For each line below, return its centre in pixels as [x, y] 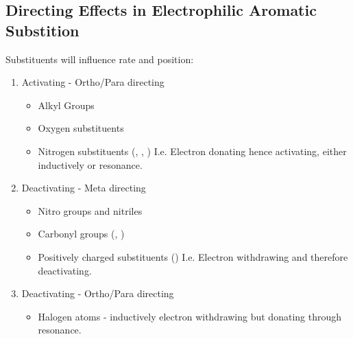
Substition [42, 30]
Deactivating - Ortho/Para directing [98, 293]
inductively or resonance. [90, 164]
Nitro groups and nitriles [90, 210]
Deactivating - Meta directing [84, 188]
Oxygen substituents [81, 128]
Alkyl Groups [66, 105]
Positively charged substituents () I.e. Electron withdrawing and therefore [193, 256]
